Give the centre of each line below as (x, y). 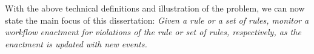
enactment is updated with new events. (76, 43)
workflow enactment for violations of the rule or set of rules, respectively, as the (153, 32)
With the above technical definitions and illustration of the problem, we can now (155, 8)
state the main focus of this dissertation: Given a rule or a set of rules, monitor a (157, 20)
